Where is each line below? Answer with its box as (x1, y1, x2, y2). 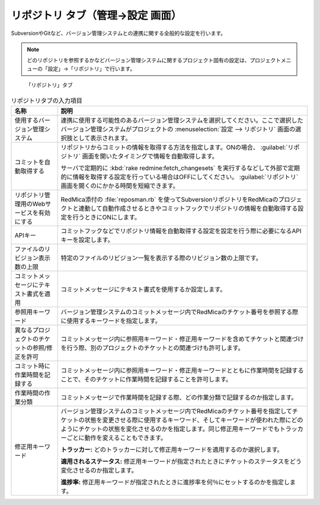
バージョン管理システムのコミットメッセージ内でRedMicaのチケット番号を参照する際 (60, 308, 299, 316)
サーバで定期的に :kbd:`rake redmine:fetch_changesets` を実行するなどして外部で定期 (60, 163, 300, 172)
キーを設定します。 (60, 236, 114, 244)
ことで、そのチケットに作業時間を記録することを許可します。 (60, 375, 232, 383)
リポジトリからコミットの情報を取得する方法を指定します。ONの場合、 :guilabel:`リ (60, 143, 294, 151)
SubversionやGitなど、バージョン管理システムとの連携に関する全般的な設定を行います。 (11, 30, 226, 37)
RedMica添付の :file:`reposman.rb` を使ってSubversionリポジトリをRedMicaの (60, 195, 279, 204)
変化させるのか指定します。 (60, 466, 137, 474)
